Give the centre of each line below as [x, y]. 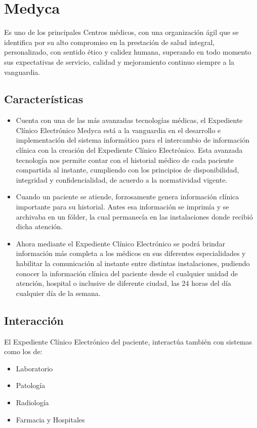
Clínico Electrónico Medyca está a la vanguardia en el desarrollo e [118, 130]
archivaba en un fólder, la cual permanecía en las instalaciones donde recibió [134, 216]
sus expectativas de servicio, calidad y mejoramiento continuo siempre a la [119, 61]
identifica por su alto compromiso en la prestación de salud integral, [110, 42]
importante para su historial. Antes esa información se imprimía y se [122, 207]
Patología [31, 385]
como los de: [23, 351]
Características [44, 99]
